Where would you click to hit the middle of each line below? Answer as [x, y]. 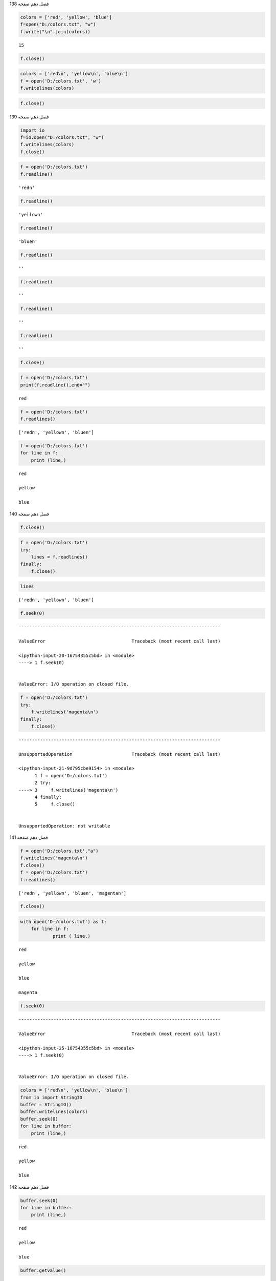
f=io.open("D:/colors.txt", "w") [62, 138]
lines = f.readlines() [59, 557]
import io [32, 130]
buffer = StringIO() [46, 1105]
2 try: [43, 783]
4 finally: [48, 797]
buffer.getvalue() [43, 1270]
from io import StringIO [51, 1097]
